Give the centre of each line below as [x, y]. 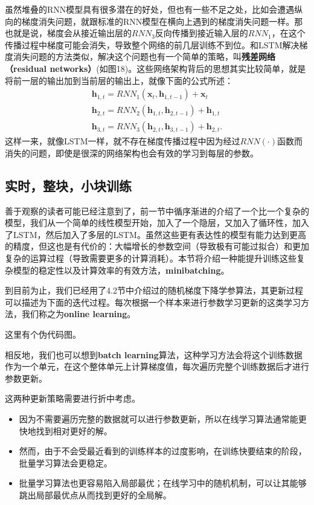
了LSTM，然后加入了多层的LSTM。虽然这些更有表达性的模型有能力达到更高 [155, 234]
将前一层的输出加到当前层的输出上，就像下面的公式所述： [119, 80]
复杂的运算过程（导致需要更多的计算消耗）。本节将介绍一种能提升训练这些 [151, 258]
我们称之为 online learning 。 [78, 314]
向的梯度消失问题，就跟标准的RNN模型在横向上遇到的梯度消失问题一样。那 [154, 21]
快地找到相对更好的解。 [66, 430]
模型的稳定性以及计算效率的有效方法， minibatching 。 [121, 270]
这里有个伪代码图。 [43, 334]
